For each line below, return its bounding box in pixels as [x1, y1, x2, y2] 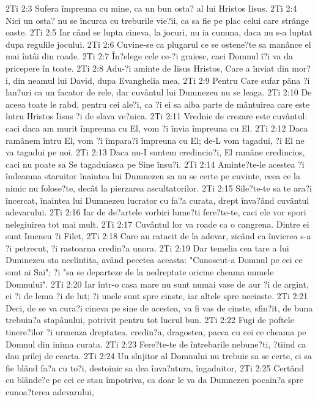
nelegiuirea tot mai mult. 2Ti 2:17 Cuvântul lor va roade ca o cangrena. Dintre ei [6, 217, 309, 230]
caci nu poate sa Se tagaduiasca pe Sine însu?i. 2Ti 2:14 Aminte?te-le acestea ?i [6, 157, 305, 170]
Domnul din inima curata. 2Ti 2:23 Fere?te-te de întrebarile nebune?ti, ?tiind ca [6, 337, 306, 350]
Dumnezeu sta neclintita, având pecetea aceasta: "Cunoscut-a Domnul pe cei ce [6, 253, 303, 266]
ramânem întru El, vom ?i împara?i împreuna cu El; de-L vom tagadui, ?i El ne [6, 133, 305, 146]
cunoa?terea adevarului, [6, 385, 94, 398]
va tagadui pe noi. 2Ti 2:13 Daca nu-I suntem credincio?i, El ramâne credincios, [6, 146, 305, 158]
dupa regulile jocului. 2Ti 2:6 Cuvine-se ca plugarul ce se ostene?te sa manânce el [6, 37, 311, 50]
